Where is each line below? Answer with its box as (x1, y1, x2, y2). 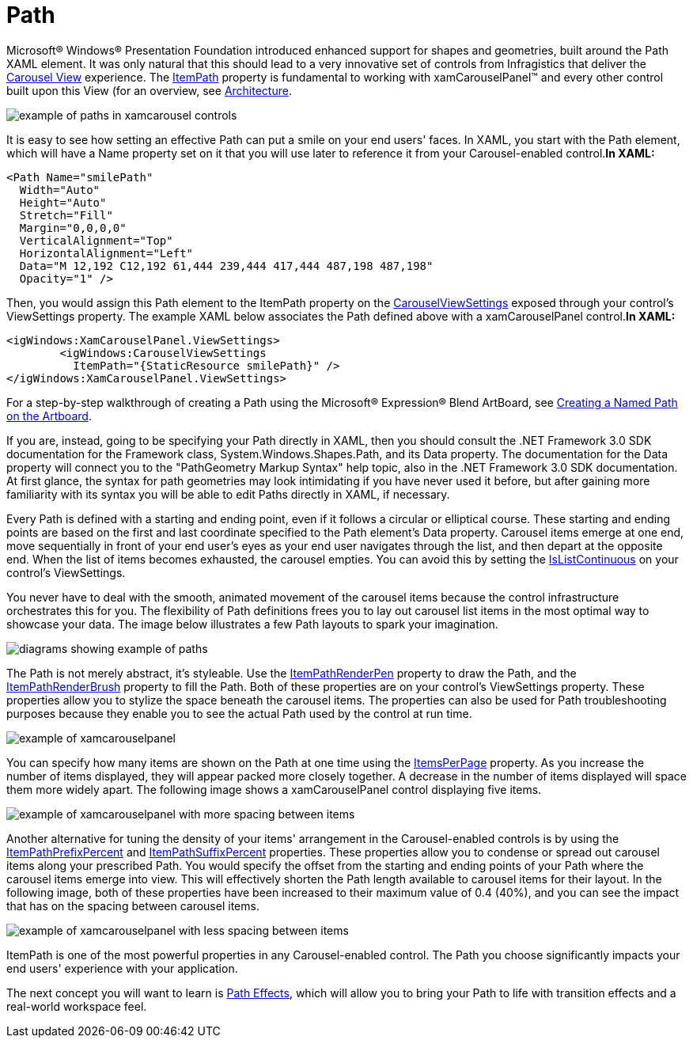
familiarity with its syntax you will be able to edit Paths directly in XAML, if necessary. (6, 487, 450, 501)
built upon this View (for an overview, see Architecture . (6, 83, 292, 97)
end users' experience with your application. (6, 961, 238, 975)
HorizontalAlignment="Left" (19, 246, 194, 260)
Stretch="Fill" (19, 208, 113, 222)
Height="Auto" (19, 196, 107, 209)
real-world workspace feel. (6, 999, 147, 1013)
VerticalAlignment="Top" (19, 233, 173, 247)
